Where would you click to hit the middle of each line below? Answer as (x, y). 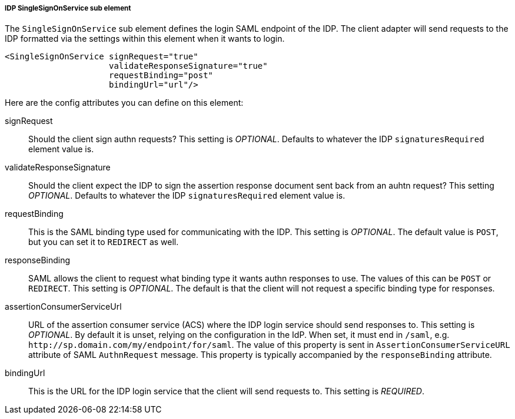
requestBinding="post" (161, 76)
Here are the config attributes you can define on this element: (124, 103)
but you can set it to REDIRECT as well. (104, 242)
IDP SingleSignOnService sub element (68, 8)
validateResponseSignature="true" (188, 66)
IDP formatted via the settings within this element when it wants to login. (145, 39)
